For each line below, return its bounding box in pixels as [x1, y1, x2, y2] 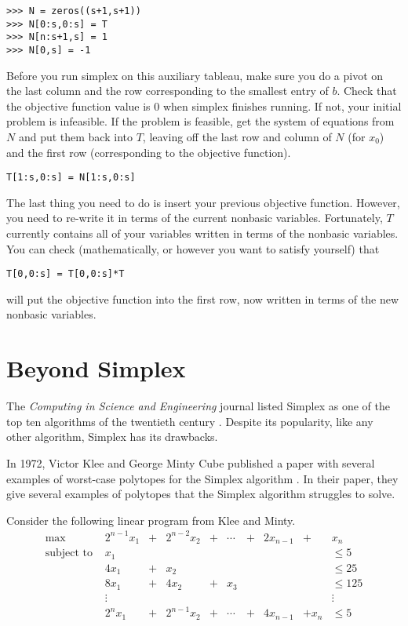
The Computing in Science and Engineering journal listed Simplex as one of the [6, 398, 390, 414]
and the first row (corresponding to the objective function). [6, 144, 291, 160]
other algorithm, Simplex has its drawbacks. [6, 428, 218, 445]
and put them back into [18, 129, 133, 144]
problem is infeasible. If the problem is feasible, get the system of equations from [6, 113, 395, 129]
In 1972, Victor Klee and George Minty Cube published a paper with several [6, 454, 375, 471]
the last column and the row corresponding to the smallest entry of [6, 82, 329, 99]
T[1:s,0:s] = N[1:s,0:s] [6, 172, 136, 184]
